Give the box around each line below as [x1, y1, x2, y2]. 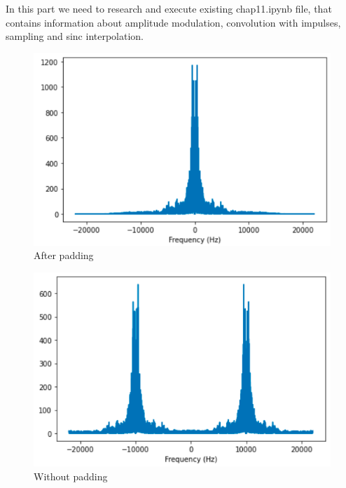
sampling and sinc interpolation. [6, 29, 144, 43]
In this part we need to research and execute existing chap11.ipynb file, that [6, 1, 332, 15]
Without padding [34, 468, 108, 483]
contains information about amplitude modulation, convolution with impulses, [6, 15, 341, 29]
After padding [34, 248, 94, 263]
